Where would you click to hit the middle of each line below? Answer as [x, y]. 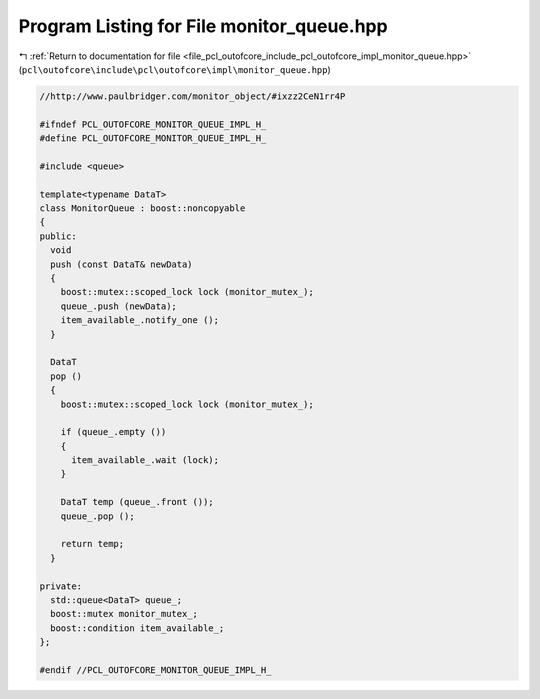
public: [58, 236]
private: [61, 586]
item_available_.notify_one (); [140, 320]
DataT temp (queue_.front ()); [137, 502]
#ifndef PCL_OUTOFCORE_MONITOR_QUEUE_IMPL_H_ [153, 124]
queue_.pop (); [97, 516]
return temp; [92, 544]
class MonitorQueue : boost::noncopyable [142, 208]
